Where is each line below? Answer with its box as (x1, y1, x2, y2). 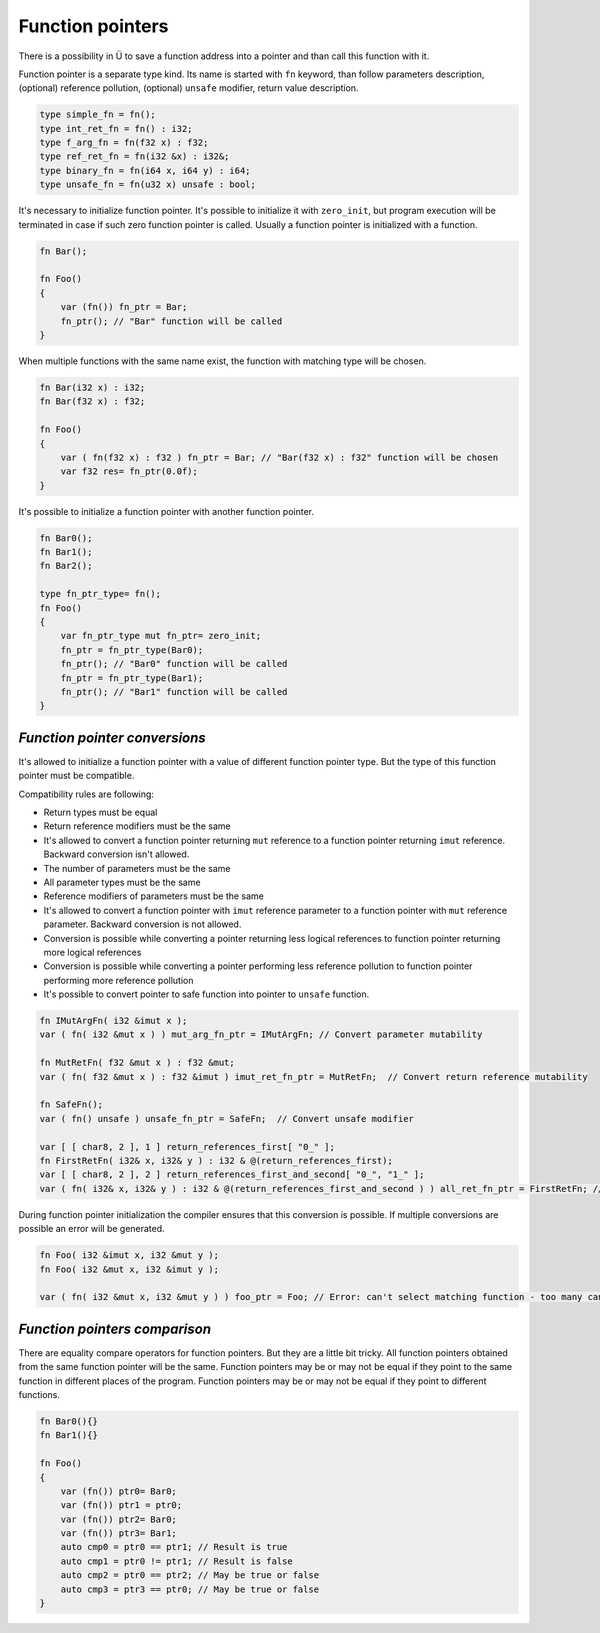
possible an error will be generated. (18, 1223, 165, 1235)
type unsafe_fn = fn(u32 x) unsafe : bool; (39, 179, 257, 190)
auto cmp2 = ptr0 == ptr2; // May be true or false (60, 1570, 320, 1581)
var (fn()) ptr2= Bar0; (60, 1513, 177, 1525)
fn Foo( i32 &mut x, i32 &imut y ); (39, 1263, 220, 1275)
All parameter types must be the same (43, 876, 201, 888)
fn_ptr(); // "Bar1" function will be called (60, 686, 288, 697)
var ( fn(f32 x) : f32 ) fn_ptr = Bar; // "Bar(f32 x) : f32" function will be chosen (60, 451, 499, 463)
